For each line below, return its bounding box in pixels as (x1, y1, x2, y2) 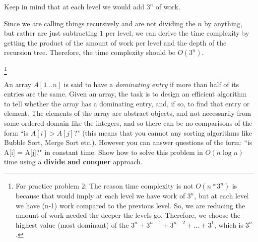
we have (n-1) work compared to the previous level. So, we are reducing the (15, 200, 246, 210)
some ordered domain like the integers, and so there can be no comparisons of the (4, 118, 253, 128)
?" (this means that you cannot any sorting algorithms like (74, 127, 252, 138)
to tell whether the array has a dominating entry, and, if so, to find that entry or (4, 98, 250, 108)
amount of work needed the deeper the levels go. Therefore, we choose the (15, 210, 241, 220)
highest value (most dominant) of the (15, 219, 129, 230)
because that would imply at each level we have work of (15, 191, 185, 201)
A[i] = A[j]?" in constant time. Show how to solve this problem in (4, 146, 203, 157)
